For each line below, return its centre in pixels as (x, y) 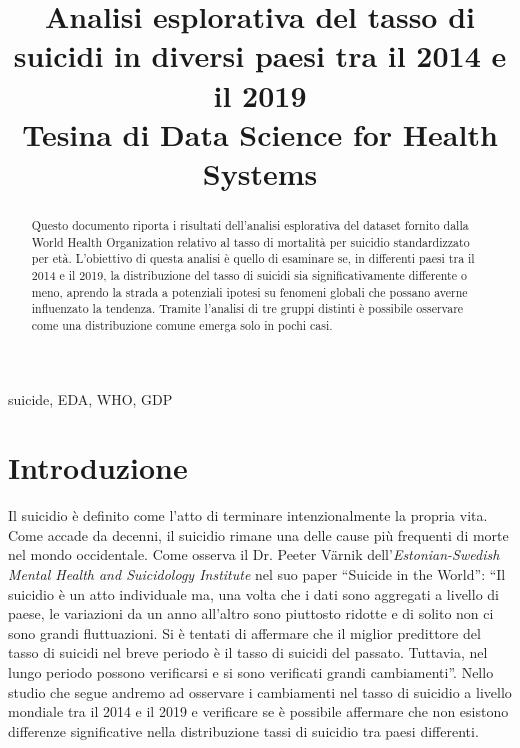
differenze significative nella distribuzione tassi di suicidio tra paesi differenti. (243, 730)
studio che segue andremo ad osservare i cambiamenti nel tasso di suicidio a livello (260, 691)
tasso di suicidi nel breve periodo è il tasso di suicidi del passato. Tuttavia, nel (248, 652)
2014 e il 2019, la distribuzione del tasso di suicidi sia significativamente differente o (249, 274)
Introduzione (98, 467)
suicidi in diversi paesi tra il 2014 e (260, 55)
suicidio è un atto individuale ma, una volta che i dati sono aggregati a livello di (253, 593)
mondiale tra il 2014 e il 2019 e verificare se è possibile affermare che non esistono (258, 711)
